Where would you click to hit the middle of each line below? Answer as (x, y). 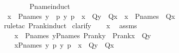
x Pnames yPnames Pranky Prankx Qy (83, 35)
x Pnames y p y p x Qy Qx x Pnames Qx (91, 16)
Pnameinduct (50, 6)
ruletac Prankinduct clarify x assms (70, 26)
